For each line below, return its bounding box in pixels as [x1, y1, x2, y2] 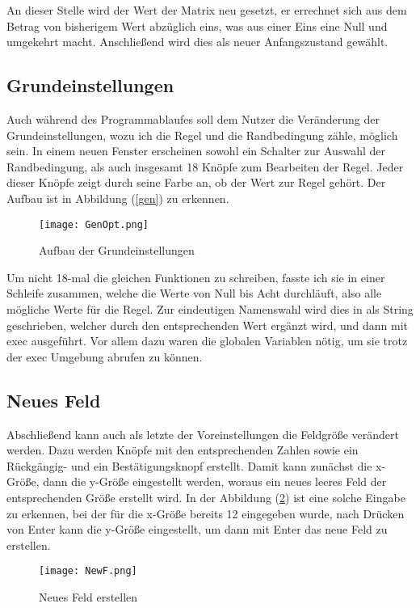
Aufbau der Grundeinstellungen [39, 242, 195, 259]
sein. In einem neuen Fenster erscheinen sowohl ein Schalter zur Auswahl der [6, 142, 385, 159]
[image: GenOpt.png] [39, 218, 149, 230]
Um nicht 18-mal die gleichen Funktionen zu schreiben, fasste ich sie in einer [6, 268, 385, 285]
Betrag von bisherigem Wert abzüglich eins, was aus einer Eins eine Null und [6, 17, 388, 34]
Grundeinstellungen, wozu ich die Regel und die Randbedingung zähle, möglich [6, 126, 398, 143]
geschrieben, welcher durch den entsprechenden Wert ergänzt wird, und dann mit [6, 316, 409, 333]
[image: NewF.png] [39, 565, 137, 577]
